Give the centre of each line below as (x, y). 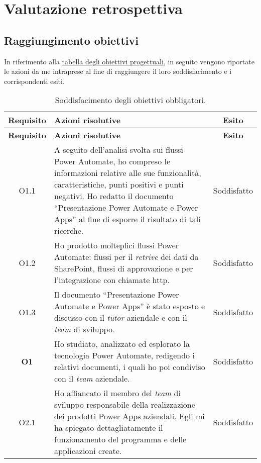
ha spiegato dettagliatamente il (109, 428)
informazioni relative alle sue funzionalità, (128, 173)
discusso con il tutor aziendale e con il (121, 318)
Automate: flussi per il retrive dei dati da (126, 257)
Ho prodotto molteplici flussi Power (117, 245)
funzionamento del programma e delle (120, 439)
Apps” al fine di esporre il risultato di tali (127, 219)
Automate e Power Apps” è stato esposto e (130, 306)
